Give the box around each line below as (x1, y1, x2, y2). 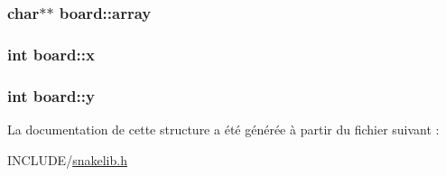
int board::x (7, 42, 95, 65)
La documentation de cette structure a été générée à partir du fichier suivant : (7, 119, 440, 138)
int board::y (7, 84, 95, 107)
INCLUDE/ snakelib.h (7, 150, 127, 169)
